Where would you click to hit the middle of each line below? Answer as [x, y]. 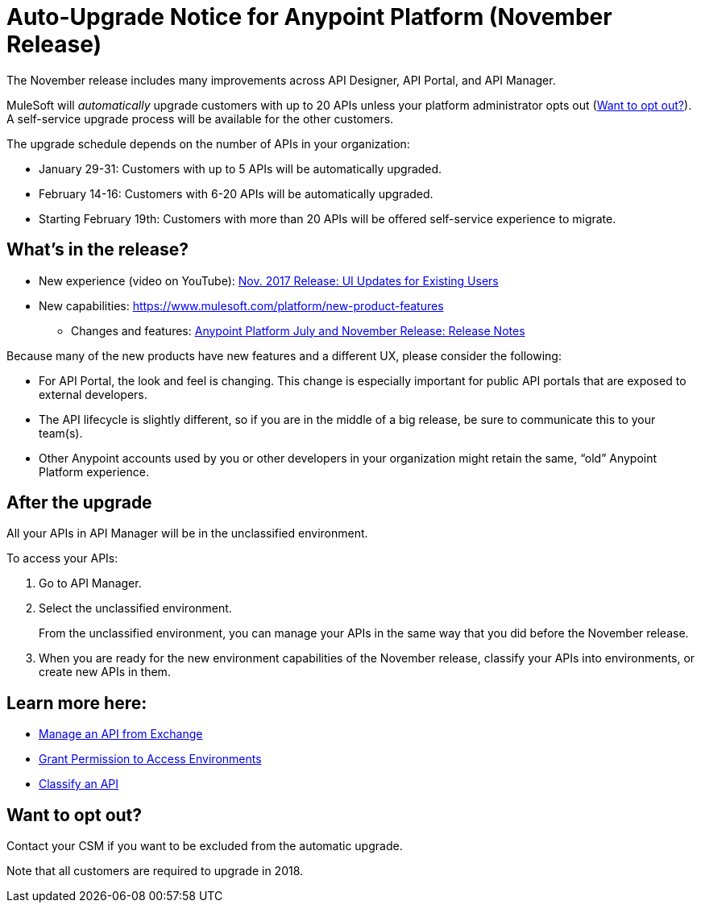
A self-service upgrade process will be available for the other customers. [200, 118]
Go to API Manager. [90, 583]
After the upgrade [79, 503]
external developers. [93, 394]
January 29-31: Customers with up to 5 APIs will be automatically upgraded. [241, 168]
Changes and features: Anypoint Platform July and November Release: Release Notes [298, 330]
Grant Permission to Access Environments [150, 759]
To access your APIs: [62, 558]
